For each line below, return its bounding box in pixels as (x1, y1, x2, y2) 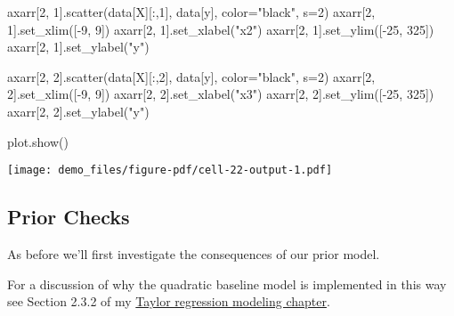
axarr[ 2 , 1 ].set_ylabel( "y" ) (7, 37, 150, 56)
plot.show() (7, 132, 69, 150)
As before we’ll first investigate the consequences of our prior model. (7, 245, 380, 263)
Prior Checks (7, 203, 130, 231)
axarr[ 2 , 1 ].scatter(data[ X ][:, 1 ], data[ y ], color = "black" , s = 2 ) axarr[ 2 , (7, 3, 376, 20)
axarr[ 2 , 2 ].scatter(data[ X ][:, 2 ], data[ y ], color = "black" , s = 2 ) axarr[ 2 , (7, 67, 376, 85)
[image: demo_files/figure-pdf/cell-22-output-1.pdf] (7, 164, 333, 177)
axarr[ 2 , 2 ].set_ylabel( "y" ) (7, 101, 150, 120)
